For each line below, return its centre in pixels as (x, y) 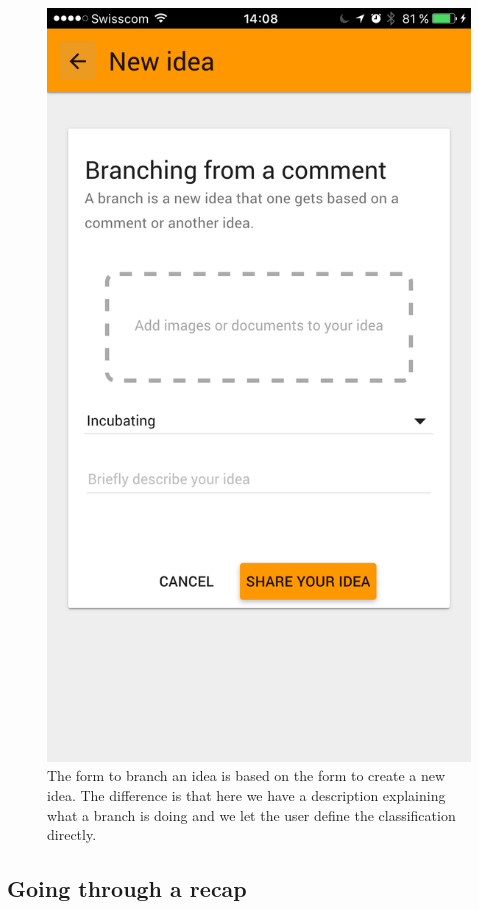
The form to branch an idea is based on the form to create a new (246, 775)
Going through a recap (127, 888)
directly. (72, 834)
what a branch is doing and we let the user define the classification (251, 814)
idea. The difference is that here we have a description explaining (246, 794)
